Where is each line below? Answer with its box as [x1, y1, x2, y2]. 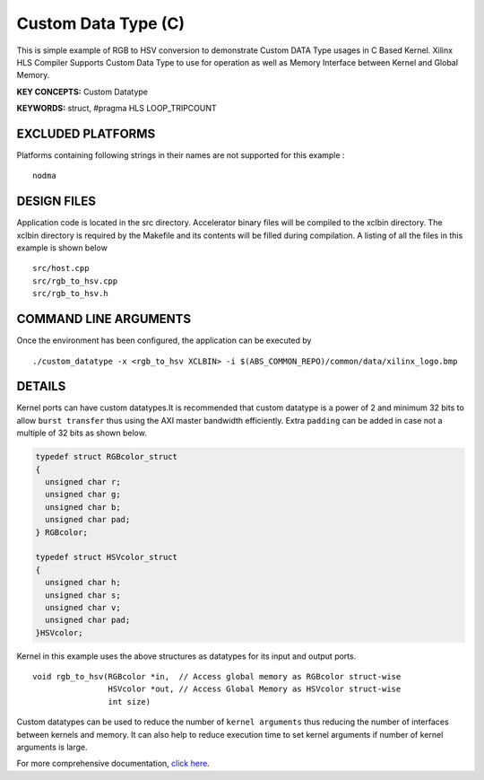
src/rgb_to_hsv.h [32, 288, 108, 299]
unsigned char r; [45, 477, 121, 487]
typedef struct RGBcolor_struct [35, 451, 178, 462]
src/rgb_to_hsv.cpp [32, 276, 118, 286]
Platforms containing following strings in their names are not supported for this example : [16, 150, 345, 161]
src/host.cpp [32, 263, 90, 274]
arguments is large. [16, 741, 89, 753]
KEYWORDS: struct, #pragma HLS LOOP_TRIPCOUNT [16, 103, 217, 114]
